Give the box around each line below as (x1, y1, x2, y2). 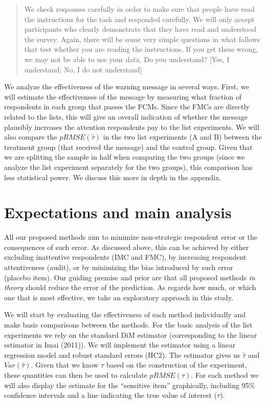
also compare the (4, 131, 57, 142)
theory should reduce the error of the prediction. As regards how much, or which (4, 282, 256, 293)
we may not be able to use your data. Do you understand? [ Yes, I (24, 53, 230, 64)
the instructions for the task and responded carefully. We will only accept (24, 13, 255, 24)
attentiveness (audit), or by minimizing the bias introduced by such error (4, 262, 233, 272)
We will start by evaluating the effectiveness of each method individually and (4, 309, 246, 320)
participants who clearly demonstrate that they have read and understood (24, 24, 256, 34)
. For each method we (191, 369, 259, 380)
